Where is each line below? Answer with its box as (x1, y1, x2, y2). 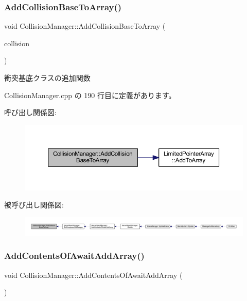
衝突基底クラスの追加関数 (4, 72, 91, 83)
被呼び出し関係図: (4, 199, 64, 210)
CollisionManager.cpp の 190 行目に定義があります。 (4, 89, 176, 100)
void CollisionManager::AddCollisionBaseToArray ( (4, 21, 166, 31)
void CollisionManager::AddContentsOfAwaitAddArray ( (4, 269, 183, 280)
